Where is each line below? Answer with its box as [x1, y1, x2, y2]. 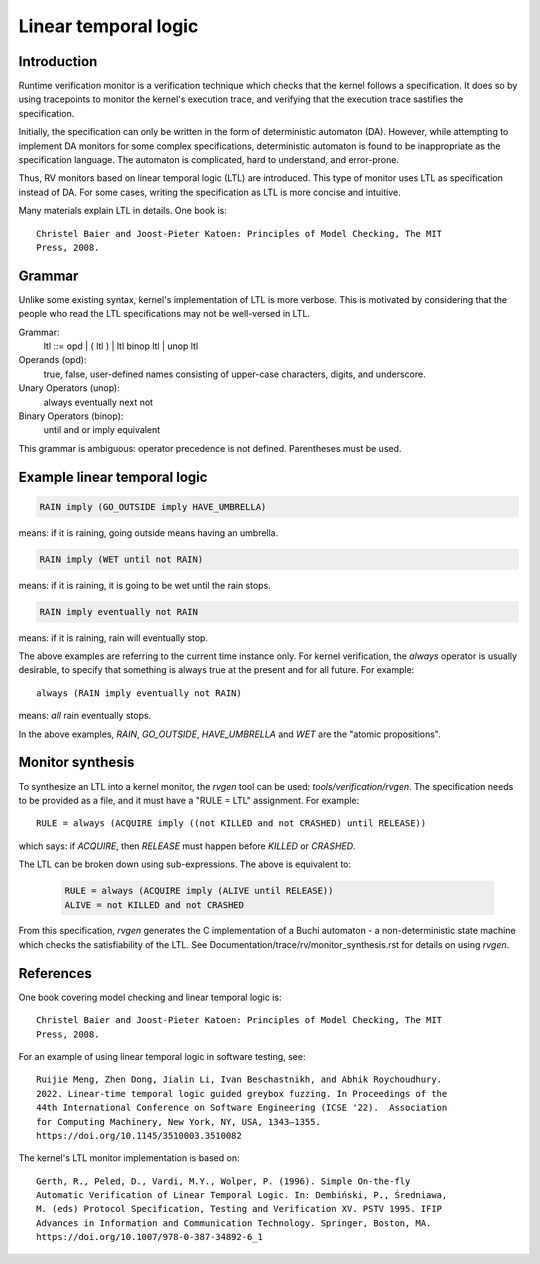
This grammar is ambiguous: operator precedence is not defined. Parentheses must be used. [18, 442, 402, 454]
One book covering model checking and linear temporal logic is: [18, 991, 282, 1003]
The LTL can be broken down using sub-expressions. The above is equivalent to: [18, 858, 352, 870]
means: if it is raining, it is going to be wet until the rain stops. [18, 579, 272, 591]
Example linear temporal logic [18, 468, 208, 485]
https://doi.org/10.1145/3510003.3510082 [36, 1130, 242, 1141]
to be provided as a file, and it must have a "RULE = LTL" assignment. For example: [18, 794, 360, 806]
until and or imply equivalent [43, 424, 161, 436]
